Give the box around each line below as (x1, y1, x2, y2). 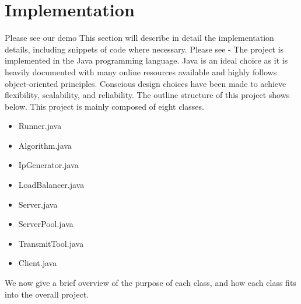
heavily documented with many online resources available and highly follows (5, 65, 277, 78)
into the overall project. (5, 288, 89, 300)
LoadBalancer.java (18, 179, 85, 191)
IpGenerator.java (18, 159, 79, 171)
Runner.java (18, 120, 62, 132)
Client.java (18, 257, 57, 269)
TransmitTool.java (18, 237, 84, 249)
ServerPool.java (18, 218, 73, 230)
